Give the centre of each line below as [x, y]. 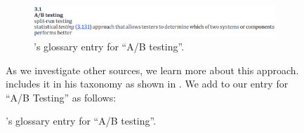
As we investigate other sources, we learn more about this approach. [152, 70]
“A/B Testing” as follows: [61, 97]
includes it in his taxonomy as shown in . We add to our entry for [147, 84]
